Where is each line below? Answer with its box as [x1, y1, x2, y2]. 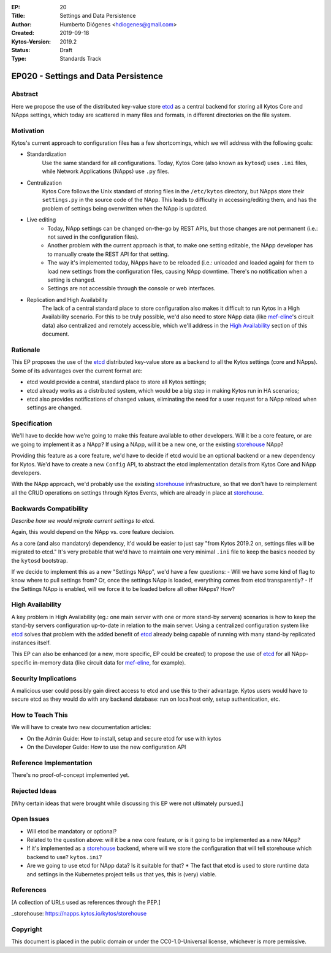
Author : [11, 20, 32, 28]
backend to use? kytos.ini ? [26, 853, 102, 860]
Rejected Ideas [11, 787, 57, 795]
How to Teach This [11, 711, 68, 719]
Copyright [11, 925, 42, 933]
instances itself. [11, 639, 51, 646]
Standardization [26, 150, 67, 158]
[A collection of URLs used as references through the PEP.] [11, 898, 161, 906]
